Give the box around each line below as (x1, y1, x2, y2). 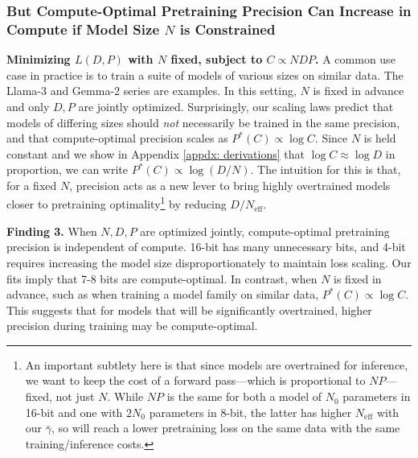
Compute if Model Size (6, 19, 160, 39)
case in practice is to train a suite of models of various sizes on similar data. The (6, 66, 404, 83)
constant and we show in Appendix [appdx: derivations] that (6, 145, 305, 162)
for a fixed (6, 176, 57, 193)
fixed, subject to (170, 51, 263, 68)
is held (363, 130, 396, 146)
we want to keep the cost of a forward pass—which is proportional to (25, 372, 366, 389)
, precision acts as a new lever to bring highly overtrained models (69, 176, 391, 193)
